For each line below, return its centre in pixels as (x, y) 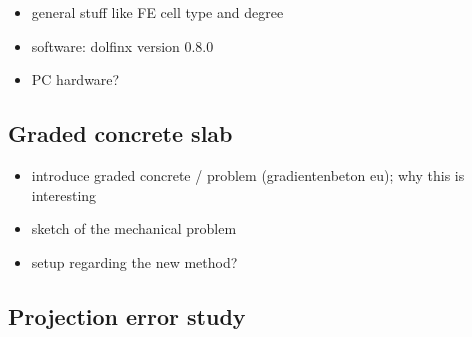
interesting (64, 194)
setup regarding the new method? (134, 261)
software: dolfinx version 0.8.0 (122, 45)
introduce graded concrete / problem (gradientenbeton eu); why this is (248, 174)
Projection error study (127, 315)
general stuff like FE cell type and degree (157, 12)
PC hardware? (75, 79)
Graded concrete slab (120, 133)
